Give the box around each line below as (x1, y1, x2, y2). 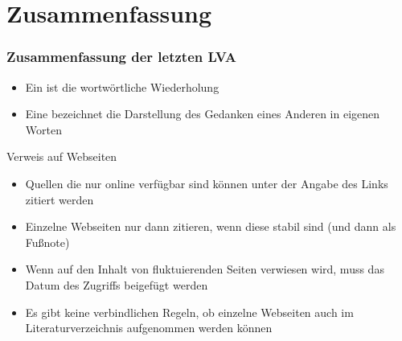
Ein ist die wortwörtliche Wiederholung (25, 78, 219, 95)
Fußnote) (25, 233, 70, 250)
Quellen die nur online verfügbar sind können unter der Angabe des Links (25, 175, 388, 191)
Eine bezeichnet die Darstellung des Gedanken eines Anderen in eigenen (25, 105, 380, 122)
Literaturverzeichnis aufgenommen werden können (25, 319, 273, 336)
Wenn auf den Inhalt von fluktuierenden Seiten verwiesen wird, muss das (25, 261, 384, 277)
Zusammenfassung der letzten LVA (6, 47, 237, 67)
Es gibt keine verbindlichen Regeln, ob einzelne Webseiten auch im (25, 303, 354, 320)
